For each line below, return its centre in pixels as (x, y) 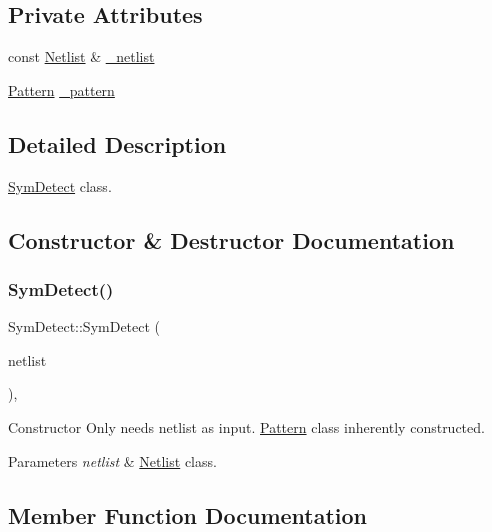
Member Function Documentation (188, 514)
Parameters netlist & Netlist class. (112, 460)
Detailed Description (117, 143)
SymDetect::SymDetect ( (84, 326)
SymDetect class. (60, 185)
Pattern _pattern (61, 89)
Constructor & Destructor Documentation (231, 239)
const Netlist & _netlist (81, 56)
